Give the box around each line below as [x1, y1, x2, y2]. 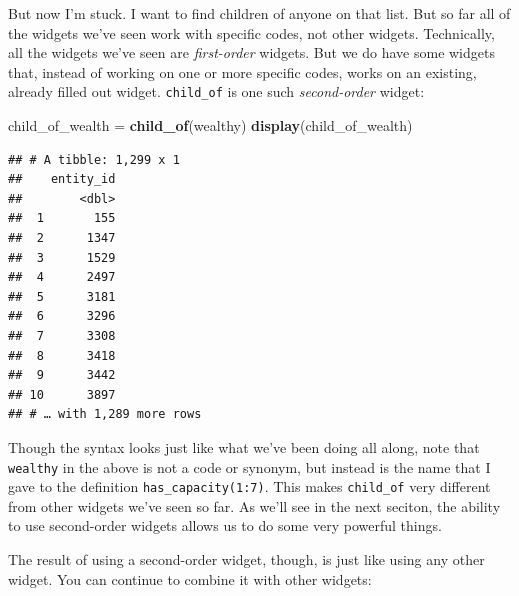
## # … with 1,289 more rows [8, 407, 202, 422]
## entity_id [8, 172, 116, 187]
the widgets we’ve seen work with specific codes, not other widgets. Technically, [8, 22, 495, 43]
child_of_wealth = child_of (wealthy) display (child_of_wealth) [8, 115, 413, 136]
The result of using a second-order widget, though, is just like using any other [8, 549, 485, 570]
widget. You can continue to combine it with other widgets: [8, 568, 372, 589]
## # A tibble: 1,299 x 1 [8, 152, 180, 167]
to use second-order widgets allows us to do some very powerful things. [8, 515, 442, 536]
